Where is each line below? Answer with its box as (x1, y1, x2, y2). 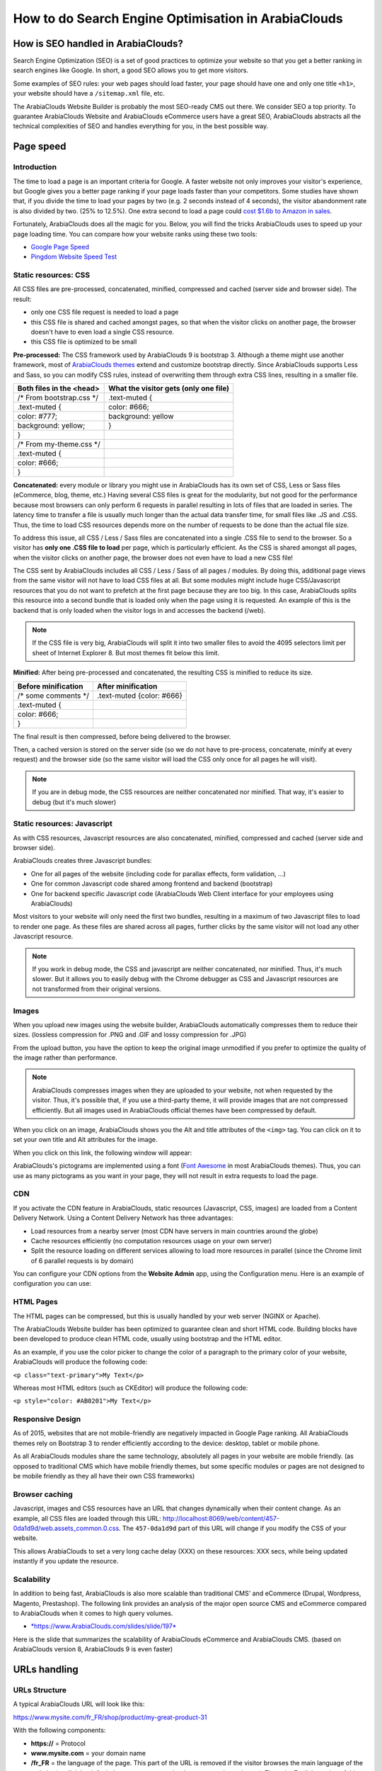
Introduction (13, 162, 57, 172)
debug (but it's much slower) (32, 798, 117, 806)
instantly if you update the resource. (13, 1557, 119, 1566)
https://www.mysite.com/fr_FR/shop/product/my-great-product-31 (13, 1713, 207, 1721)
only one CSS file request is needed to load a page (30, 308, 179, 317)
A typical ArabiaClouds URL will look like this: (13, 1700, 145, 1709)
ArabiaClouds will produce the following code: (13, 1357, 148, 1367)
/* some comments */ (17, 691, 90, 701)
